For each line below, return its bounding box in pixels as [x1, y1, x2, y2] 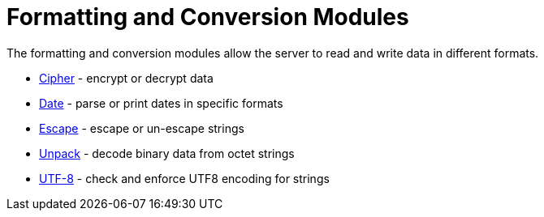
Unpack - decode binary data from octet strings [39, 146, 295, 160]
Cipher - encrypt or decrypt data [39, 70, 214, 85]
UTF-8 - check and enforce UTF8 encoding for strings [39, 171, 330, 185]
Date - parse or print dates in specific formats [39, 96, 283, 110]
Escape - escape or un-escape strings [39, 121, 244, 135]
